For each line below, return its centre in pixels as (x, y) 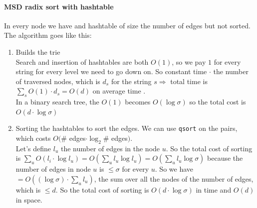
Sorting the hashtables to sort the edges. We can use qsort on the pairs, (127, 128)
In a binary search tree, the (57, 102)
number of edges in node (53, 169)
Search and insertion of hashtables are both (82, 61)
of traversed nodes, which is (58, 81)
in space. (29, 199)
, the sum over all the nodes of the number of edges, (174, 178)
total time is (189, 81)
